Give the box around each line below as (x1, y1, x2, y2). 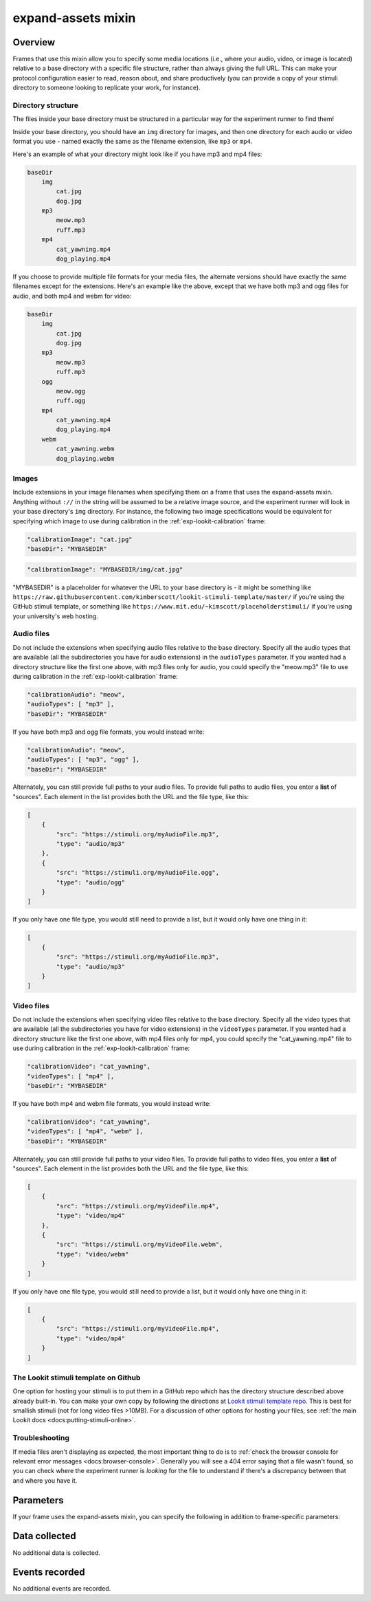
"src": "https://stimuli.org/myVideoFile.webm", (56, 1241, 223, 1248)
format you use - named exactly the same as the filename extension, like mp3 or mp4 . (12, 138, 253, 146)
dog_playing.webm (56, 455, 115, 462)
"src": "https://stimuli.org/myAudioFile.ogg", (56, 869, 220, 877)
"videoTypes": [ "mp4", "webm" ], (27, 1128, 144, 1135)
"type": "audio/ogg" (56, 878, 126, 886)
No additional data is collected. (12, 1548, 101, 1557)
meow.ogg (56, 387, 86, 395)
